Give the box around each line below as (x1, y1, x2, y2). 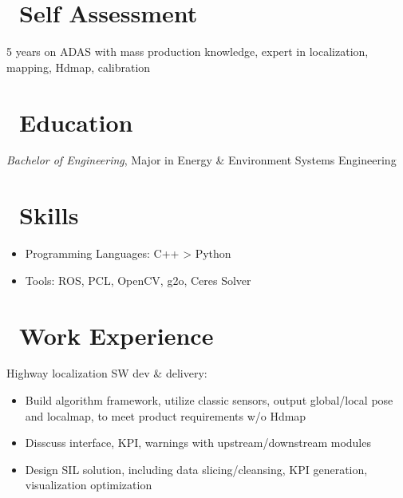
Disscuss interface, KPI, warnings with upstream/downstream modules (25, 434, 371, 451)
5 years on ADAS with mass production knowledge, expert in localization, (6, 43, 369, 60)
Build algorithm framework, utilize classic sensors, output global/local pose (25, 392, 393, 409)
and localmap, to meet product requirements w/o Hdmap (25, 407, 306, 424)
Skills (19, 199, 79, 231)
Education (19, 105, 133, 138)
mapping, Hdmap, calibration (6, 58, 151, 75)
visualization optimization (25, 476, 152, 493)
